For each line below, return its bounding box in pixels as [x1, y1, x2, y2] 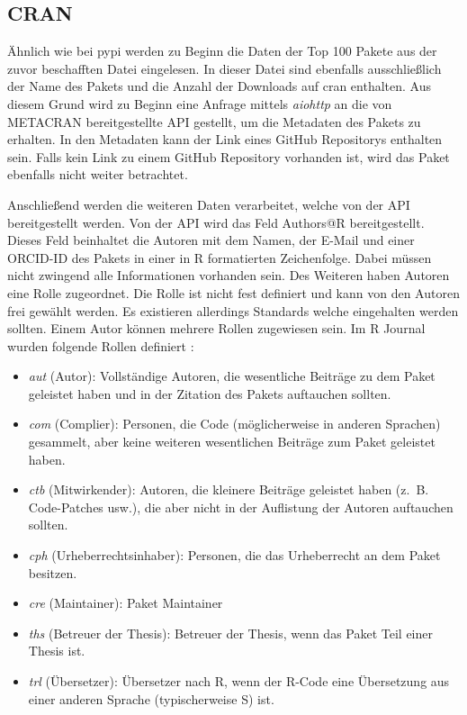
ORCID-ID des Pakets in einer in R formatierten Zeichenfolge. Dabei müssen [7, 248, 432, 267]
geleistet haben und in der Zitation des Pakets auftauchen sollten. [28, 384, 391, 403]
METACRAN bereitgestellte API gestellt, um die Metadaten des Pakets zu [7, 112, 421, 131]
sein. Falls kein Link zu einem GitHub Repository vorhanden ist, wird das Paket [7, 147, 450, 166]
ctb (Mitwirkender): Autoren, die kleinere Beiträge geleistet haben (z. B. [28, 480, 429, 499]
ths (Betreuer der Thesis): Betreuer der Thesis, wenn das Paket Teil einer [28, 623, 434, 642]
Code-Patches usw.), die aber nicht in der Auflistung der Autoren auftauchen [28, 497, 454, 516]
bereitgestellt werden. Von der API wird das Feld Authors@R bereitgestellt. [7, 213, 425, 231]
